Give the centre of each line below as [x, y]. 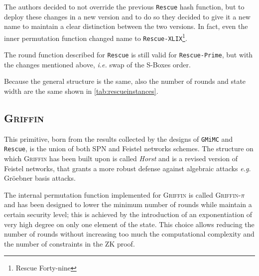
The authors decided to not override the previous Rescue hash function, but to [124, 6]
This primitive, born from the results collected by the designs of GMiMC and [119, 138]
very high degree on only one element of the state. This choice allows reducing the [129, 224]
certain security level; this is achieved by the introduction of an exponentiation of [128, 214]
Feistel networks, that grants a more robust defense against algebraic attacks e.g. [128, 168]
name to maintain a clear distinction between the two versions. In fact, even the [126, 26]
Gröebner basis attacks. [40, 178]
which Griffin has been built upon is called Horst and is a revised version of [121, 158]
